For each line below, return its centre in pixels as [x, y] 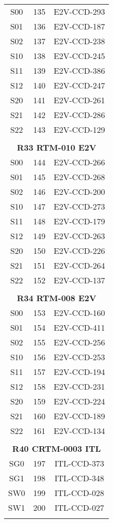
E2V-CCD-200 [79, 192]
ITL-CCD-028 [79, 493]
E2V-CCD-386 [79, 70]
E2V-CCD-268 [79, 177]
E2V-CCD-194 [79, 372]
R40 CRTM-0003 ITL [57, 448]
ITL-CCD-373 [79, 463]
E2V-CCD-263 [79, 236]
